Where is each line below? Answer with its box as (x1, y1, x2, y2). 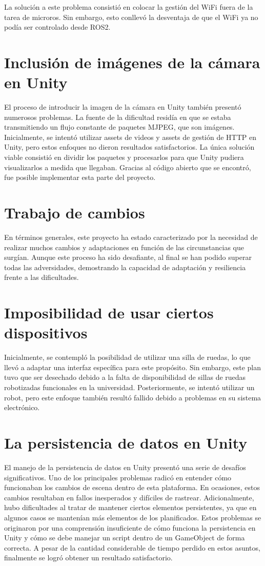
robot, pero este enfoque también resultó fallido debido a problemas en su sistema (4, 392, 261, 402)
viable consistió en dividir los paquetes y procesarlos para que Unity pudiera (4, 152, 244, 163)
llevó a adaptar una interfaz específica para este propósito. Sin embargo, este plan (4, 361, 261, 372)
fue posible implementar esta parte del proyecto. (4, 172, 156, 183)
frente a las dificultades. (4, 272, 79, 282)
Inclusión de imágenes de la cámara (4, 51, 260, 72)
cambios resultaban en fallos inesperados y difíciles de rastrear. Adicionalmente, (4, 492, 254, 502)
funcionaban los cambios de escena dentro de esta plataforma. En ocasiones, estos (4, 482, 260, 493)
